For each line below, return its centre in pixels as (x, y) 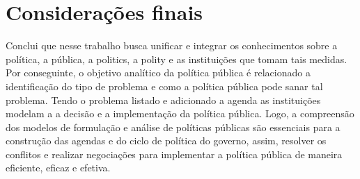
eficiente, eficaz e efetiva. (58, 168)
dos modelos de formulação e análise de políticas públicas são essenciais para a (173, 127)
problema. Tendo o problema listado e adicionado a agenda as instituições (163, 100)
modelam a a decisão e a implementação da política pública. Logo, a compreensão (180, 113)
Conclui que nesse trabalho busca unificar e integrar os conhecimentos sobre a (172, 45)
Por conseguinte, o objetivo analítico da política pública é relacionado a (158, 73)
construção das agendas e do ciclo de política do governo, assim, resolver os (166, 140)
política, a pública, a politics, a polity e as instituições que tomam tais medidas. (177, 59)
